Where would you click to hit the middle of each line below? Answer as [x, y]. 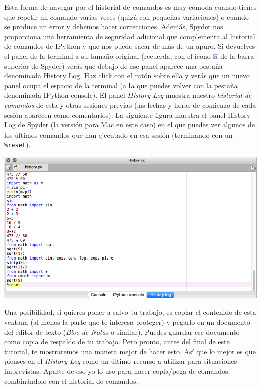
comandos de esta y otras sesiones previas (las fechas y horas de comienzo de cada [130, 105]
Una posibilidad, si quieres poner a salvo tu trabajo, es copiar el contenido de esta [130, 312]
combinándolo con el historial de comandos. [71, 381]
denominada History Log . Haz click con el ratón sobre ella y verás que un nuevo [127, 76]
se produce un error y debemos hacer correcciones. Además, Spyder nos [114, 26]
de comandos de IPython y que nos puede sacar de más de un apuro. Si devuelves [130, 46]
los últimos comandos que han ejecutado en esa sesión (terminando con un [118, 134]
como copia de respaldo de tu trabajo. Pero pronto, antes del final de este [117, 342]
